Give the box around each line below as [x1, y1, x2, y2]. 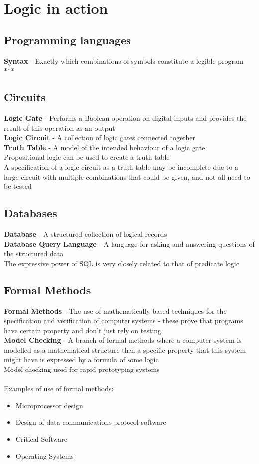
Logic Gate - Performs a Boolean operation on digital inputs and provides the [4, 112, 247, 123]
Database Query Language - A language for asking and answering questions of [4, 238, 255, 249]
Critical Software [15, 434, 67, 444]
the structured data [4, 248, 64, 259]
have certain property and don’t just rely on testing [4, 325, 162, 335]
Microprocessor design [15, 400, 83, 410]
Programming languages [4, 32, 131, 47]
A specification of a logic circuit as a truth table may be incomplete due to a [4, 161, 238, 172]
